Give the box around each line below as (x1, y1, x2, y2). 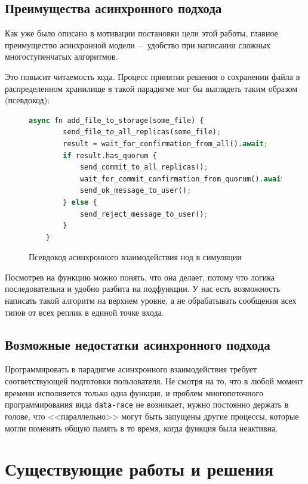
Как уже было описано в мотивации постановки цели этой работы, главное (5, 27, 278, 39)
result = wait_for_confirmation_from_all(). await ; (63, 139, 268, 148)
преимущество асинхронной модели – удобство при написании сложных (5, 38, 270, 51)
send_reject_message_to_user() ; (79, 209, 208, 218)
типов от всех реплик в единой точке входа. (5, 306, 164, 318)
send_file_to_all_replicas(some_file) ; (63, 128, 221, 137)
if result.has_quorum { (63, 151, 157, 160)
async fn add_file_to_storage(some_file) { (29, 116, 204, 125)
